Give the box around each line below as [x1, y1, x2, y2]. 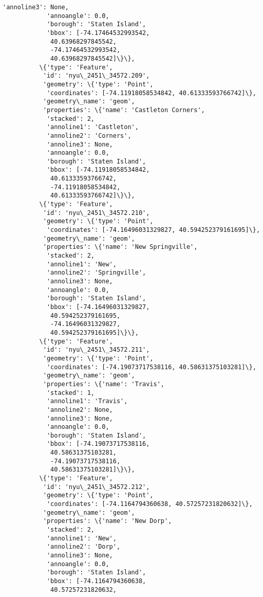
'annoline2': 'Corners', [46, 132, 131, 139]
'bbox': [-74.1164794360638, [46, 577, 146, 585]
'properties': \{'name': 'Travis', [43, 380, 164, 388]
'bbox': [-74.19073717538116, [46, 440, 150, 448]
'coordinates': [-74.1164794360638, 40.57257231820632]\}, [46, 500, 253, 508]
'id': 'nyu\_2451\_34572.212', [43, 483, 150, 491]
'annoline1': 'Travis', [46, 397, 128, 405]
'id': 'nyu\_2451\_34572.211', [43, 346, 150, 354]
